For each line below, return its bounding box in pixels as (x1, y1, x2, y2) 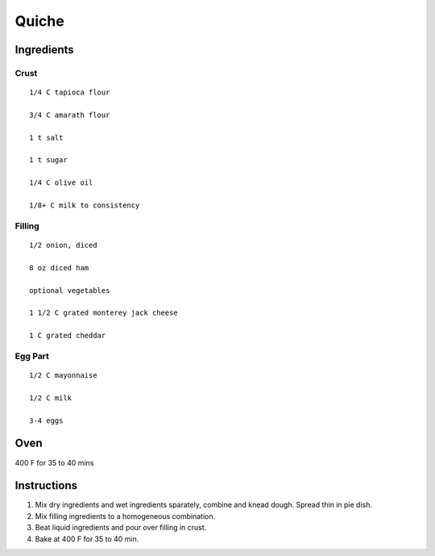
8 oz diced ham (29, 263, 89, 272)
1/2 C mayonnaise (29, 371, 97, 380)
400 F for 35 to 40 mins (14, 458, 94, 467)
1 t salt (29, 133, 64, 142)
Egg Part (14, 350, 50, 362)
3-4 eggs (29, 416, 64, 425)
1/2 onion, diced (29, 240, 97, 249)
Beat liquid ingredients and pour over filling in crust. (35, 523, 207, 533)
